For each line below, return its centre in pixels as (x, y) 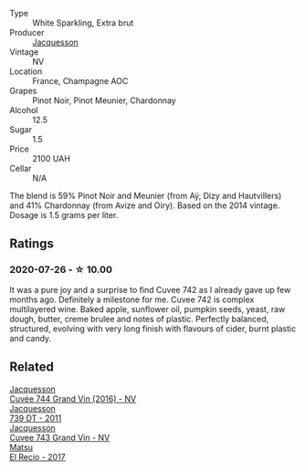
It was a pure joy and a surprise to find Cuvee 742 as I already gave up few (150, 289)
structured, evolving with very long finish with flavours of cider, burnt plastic (153, 329)
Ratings (32, 244)
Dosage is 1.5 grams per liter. (64, 215)
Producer (27, 32)
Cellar (21, 168)
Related (32, 367)
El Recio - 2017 (37, 456)
